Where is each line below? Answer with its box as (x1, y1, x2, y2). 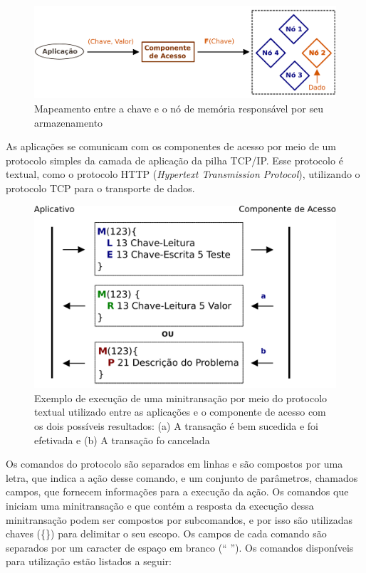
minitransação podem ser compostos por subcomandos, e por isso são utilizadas (6, 512, 353, 527)
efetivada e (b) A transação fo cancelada (34, 432, 210, 447)
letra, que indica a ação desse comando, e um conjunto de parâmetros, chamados (6, 470, 358, 485)
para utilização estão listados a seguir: (6, 554, 172, 569)
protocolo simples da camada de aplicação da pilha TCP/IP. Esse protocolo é (6, 152, 343, 167)
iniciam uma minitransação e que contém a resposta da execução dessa (6, 498, 314, 513)
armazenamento (34, 115, 103, 130)
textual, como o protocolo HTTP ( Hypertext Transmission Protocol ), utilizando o (6, 167, 360, 182)
